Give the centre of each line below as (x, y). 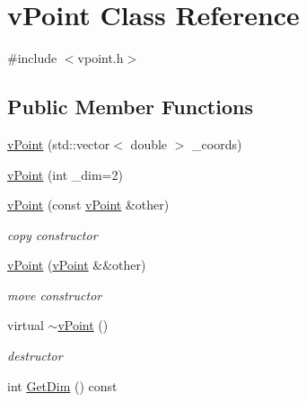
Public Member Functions (130, 107)
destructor (35, 356)
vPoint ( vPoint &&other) (77, 265)
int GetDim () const (62, 385)
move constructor (55, 295)
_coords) (217, 143)
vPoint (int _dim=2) (65, 174)
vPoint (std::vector (59, 143)
